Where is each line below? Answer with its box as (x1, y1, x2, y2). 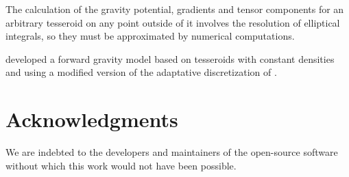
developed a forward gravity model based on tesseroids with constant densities (5, 51, 335, 66)
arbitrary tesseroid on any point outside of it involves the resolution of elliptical (5, 15, 340, 29)
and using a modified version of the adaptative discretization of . (5, 65, 277, 79)
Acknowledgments (5, 105, 178, 133)
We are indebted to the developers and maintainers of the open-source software (5, 145, 338, 159)
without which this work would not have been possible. (5, 158, 237, 172)
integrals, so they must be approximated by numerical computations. (5, 29, 295, 43)
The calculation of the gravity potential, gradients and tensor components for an (5, 2, 344, 16)
